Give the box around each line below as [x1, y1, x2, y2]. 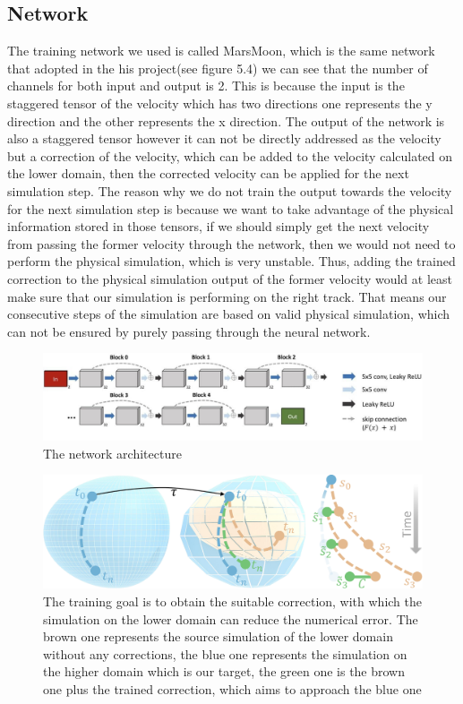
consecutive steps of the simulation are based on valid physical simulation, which [7, 305, 450, 323]
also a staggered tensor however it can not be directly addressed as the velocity [7, 129, 442, 148]
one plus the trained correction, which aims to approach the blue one [43, 679, 422, 698]
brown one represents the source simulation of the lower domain [43, 627, 393, 646]
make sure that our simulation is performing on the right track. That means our [7, 287, 447, 305]
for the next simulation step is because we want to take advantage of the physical [7, 199, 454, 218]
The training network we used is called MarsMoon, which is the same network [7, 41, 435, 60]
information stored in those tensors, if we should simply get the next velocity [7, 217, 430, 236]
